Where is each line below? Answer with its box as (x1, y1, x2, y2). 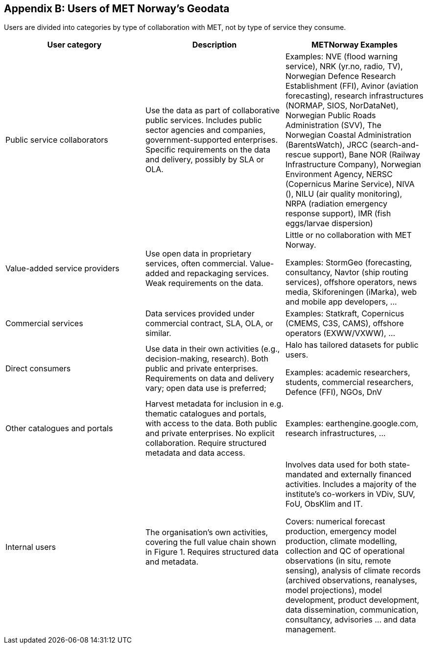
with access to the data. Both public (145, 418, 278, 429)
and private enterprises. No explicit (145, 428, 275, 439)
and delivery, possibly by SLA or (145, 155, 264, 165)
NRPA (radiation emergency (285, 199, 387, 209)
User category (47, 40, 102, 50)
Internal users (5, 542, 56, 552)
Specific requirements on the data (145, 145, 271, 155)
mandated (285, 469, 323, 480)
